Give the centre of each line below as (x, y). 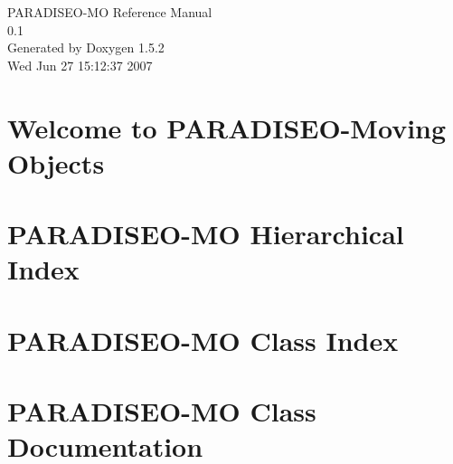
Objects (56, 162)
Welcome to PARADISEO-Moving (227, 127)
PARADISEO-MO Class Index (203, 340)
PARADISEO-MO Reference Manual (110, 12)
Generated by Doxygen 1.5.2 (86, 47)
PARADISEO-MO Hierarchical (206, 234)
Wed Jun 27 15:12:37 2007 (80, 65)
